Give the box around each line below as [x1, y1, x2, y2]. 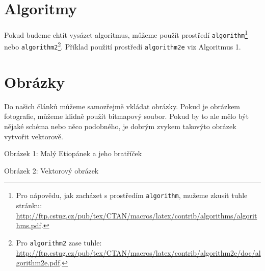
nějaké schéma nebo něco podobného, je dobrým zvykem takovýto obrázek [4, 121, 236, 132]
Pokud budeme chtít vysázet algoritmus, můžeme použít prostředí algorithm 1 [4, 28, 248, 40]
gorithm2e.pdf [16, 257, 60, 268]
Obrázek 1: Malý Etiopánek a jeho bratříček [4, 148, 142, 159]
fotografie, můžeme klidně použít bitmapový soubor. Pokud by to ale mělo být [4, 111, 249, 121]
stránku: [16, 200, 42, 211]
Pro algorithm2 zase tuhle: [16, 237, 102, 248]
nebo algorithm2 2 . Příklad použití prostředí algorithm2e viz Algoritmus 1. [4, 40, 241, 52]
